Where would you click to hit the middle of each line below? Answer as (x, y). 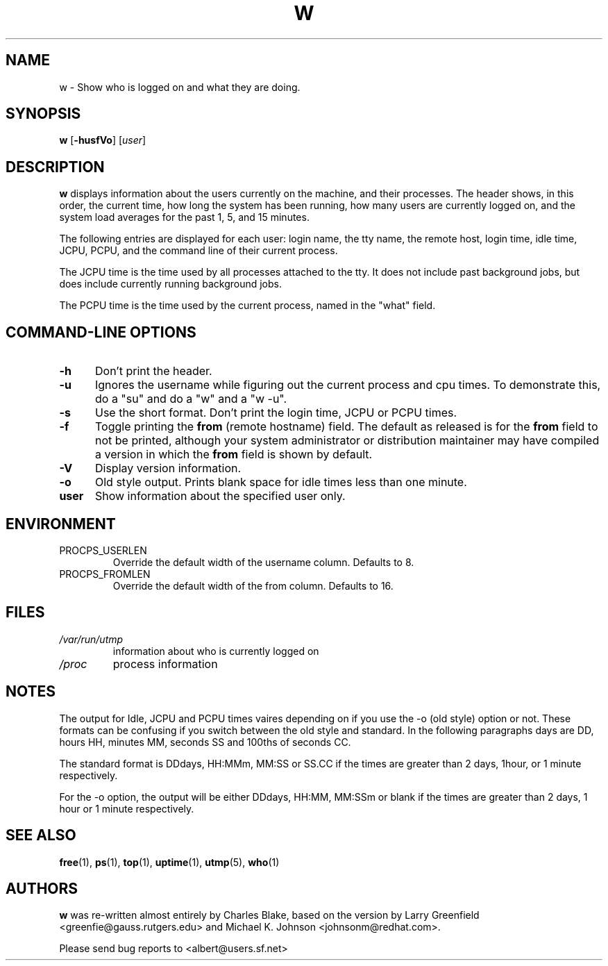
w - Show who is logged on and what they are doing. (180, 87)
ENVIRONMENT (61, 524)
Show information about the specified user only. (220, 496)
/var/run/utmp (91, 639)
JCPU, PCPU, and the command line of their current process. (199, 251)
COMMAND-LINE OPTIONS (101, 332)
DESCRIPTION (55, 167)
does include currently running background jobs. (171, 284)
